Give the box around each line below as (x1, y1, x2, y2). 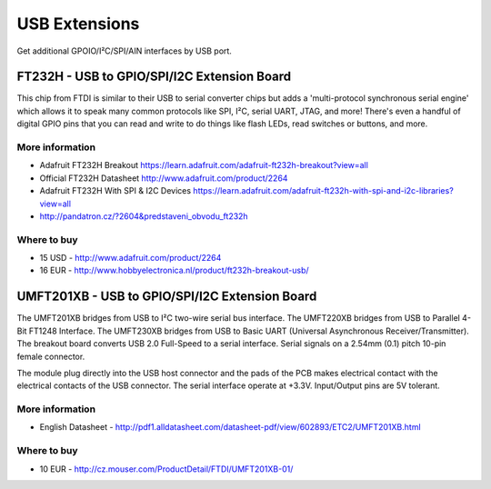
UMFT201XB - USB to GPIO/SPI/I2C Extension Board (16, 289, 317, 304)
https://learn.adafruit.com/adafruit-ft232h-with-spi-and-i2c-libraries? (192, 185, 454, 196)
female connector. (16, 351, 85, 362)
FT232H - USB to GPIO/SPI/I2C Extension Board (16, 69, 292, 85)
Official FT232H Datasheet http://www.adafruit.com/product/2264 (39, 173, 288, 184)
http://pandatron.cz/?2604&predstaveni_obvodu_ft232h (39, 210, 249, 222)
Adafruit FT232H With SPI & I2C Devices (39, 185, 191, 196)
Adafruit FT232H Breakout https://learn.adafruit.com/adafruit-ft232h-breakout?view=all (39, 160, 368, 171)
